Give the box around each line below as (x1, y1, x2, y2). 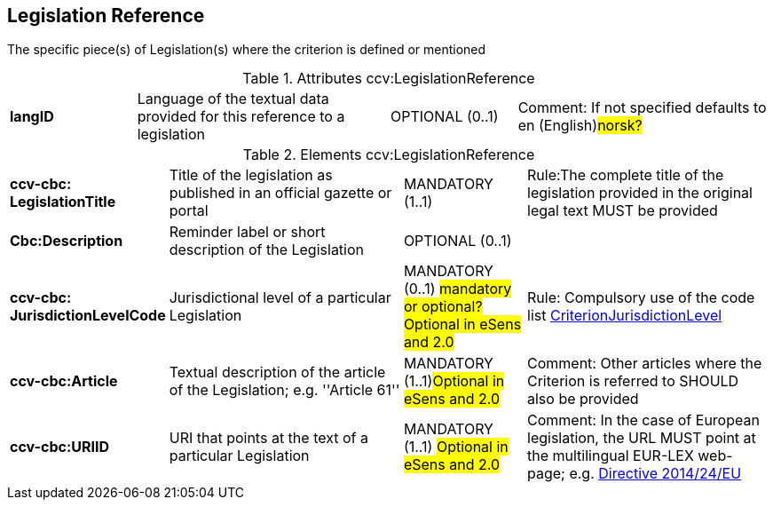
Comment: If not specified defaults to (517, 99, 767, 117)
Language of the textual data (137, 90, 329, 108)
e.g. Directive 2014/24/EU (569, 464, 742, 483)
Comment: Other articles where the (527, 354, 762, 373)
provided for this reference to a (137, 107, 345, 126)
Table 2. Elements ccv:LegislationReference (242, 146, 535, 164)
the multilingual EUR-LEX (527, 447, 694, 465)
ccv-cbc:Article (10, 372, 118, 391)
